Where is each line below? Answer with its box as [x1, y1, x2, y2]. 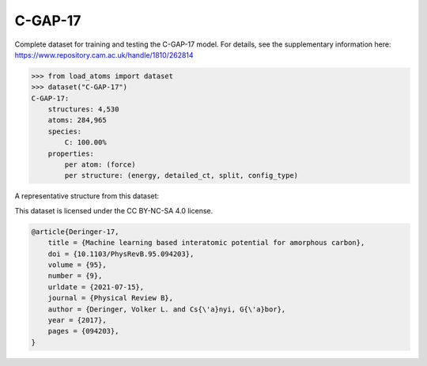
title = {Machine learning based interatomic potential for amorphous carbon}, [47, 238, 365, 247]
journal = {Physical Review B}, [47, 293, 174, 303]
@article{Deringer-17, [31, 227, 119, 236]
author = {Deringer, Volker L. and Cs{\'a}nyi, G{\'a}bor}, [47, 304, 286, 314]
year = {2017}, [47, 315, 107, 324]
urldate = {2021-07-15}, [47, 282, 145, 292]
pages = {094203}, [47, 326, 119, 336]
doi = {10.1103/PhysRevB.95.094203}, [47, 249, 195, 258]
